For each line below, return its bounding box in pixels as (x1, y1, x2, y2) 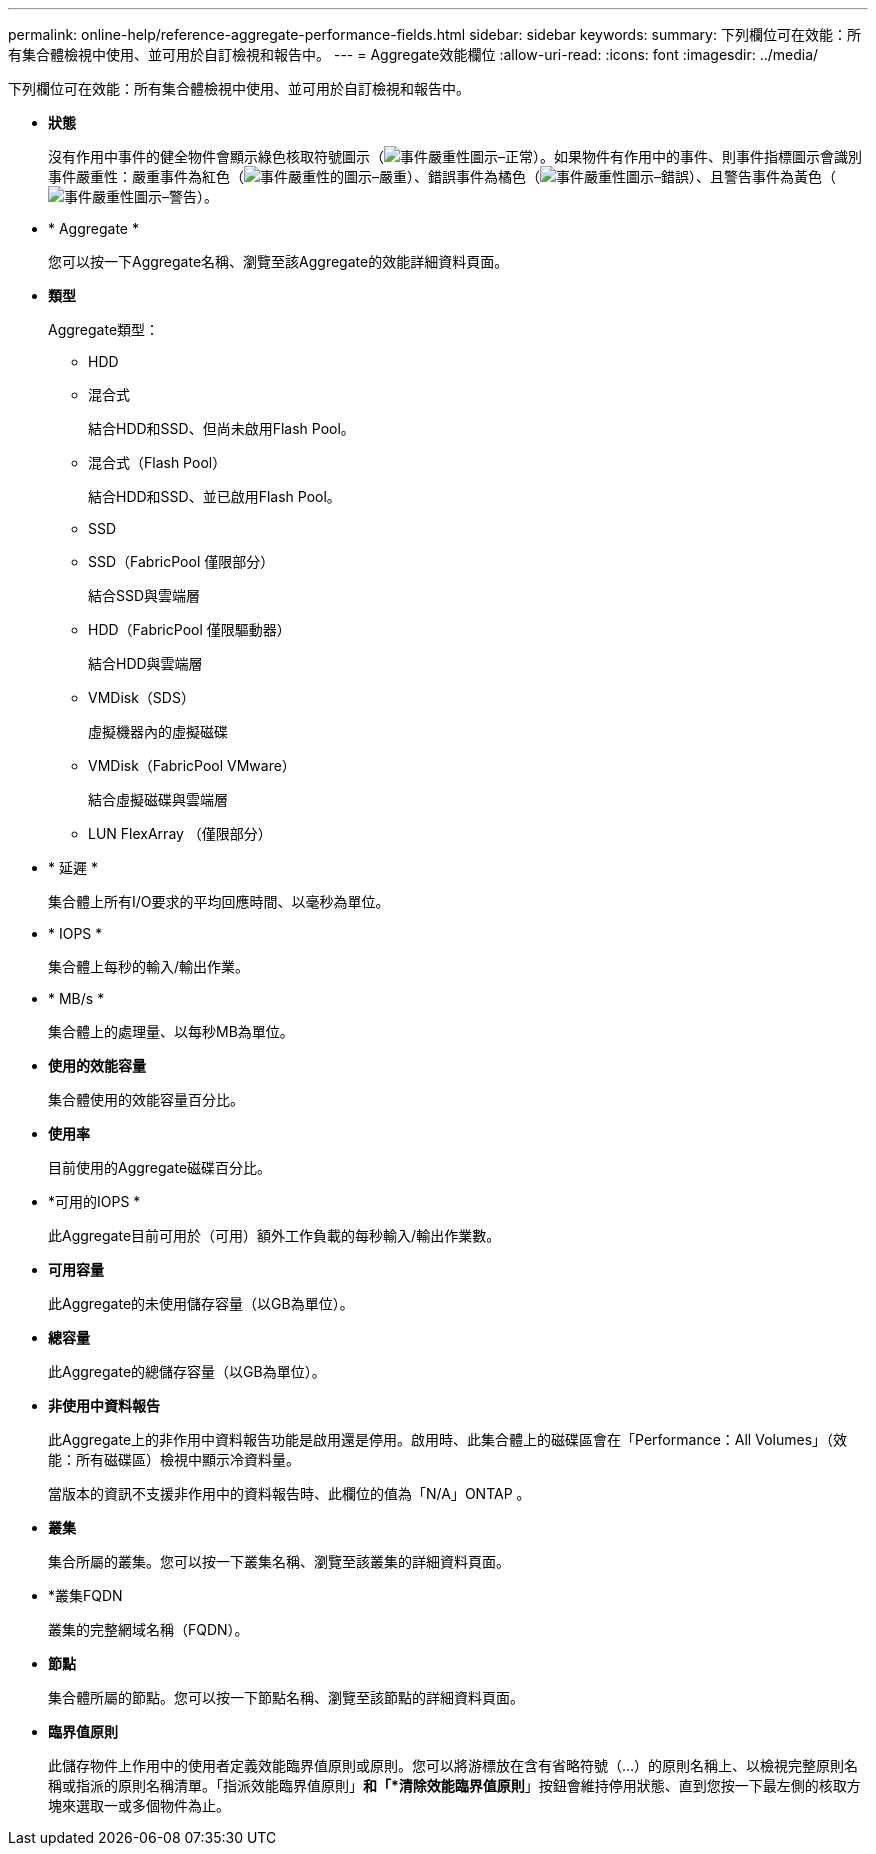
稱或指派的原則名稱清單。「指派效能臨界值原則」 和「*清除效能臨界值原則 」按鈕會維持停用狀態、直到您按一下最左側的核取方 (48, 1777, 861, 1794)
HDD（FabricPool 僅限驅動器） (88, 621, 291, 638)
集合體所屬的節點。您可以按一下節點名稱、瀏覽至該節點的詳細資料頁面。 (48, 1689, 524, 1706)
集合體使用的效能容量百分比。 (48, 1091, 244, 1108)
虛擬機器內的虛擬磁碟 (88, 723, 228, 740)
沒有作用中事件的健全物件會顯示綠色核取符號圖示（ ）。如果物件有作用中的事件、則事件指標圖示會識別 (48, 148, 862, 165)
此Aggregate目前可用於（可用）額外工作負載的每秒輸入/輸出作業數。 (48, 1227, 501, 1244)
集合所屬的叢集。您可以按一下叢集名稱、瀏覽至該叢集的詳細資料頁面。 (48, 1553, 510, 1570)
